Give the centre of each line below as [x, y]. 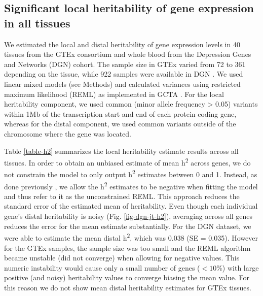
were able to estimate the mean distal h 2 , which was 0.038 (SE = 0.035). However [131, 237]
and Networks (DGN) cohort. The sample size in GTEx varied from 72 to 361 [125, 64]
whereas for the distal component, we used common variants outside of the [120, 124]
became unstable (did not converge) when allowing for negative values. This [122, 258]
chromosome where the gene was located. [68, 133]
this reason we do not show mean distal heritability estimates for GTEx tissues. [128, 287]
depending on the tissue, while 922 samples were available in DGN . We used [124, 74]
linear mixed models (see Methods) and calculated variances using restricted [122, 84]
